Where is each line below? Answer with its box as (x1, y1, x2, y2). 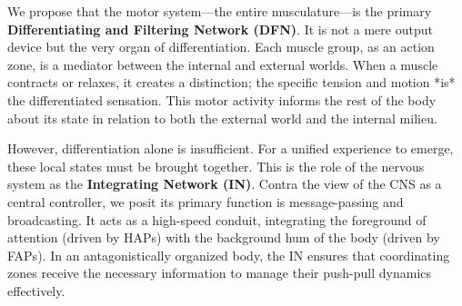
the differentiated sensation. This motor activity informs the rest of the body (7, 90, 437, 109)
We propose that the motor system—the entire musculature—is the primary (7, 2, 432, 20)
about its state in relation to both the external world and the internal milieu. (7, 108, 437, 127)
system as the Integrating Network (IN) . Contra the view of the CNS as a (7, 174, 442, 193)
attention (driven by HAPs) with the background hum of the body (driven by (7, 228, 440, 247)
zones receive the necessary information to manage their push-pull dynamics (7, 263, 432, 282)
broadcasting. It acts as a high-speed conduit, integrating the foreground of (7, 210, 427, 229)
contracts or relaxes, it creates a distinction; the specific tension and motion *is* (7, 73, 456, 92)
